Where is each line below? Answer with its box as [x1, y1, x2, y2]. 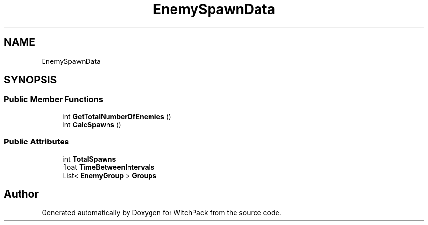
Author [4, 187, 39, 200]
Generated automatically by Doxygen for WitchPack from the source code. [42, 208, 281, 217]
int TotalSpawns [63, 154, 116, 163]
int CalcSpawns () [63, 120, 121, 129]
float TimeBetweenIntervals [63, 163, 155, 171]
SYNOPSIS [4, 74, 57, 86]
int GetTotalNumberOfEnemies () [63, 112, 171, 121]
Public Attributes [4, 137, 69, 147]
